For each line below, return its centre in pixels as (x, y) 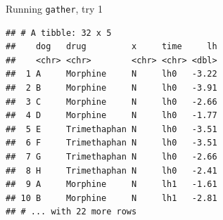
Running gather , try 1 (55, 8)
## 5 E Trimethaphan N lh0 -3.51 (111, 129)
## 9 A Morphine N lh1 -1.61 (111, 185)
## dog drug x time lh (111, 47)
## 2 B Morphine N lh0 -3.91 (111, 88)
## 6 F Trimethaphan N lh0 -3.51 (111, 143)
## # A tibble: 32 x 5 (59, 33)
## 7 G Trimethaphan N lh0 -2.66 (111, 157)
